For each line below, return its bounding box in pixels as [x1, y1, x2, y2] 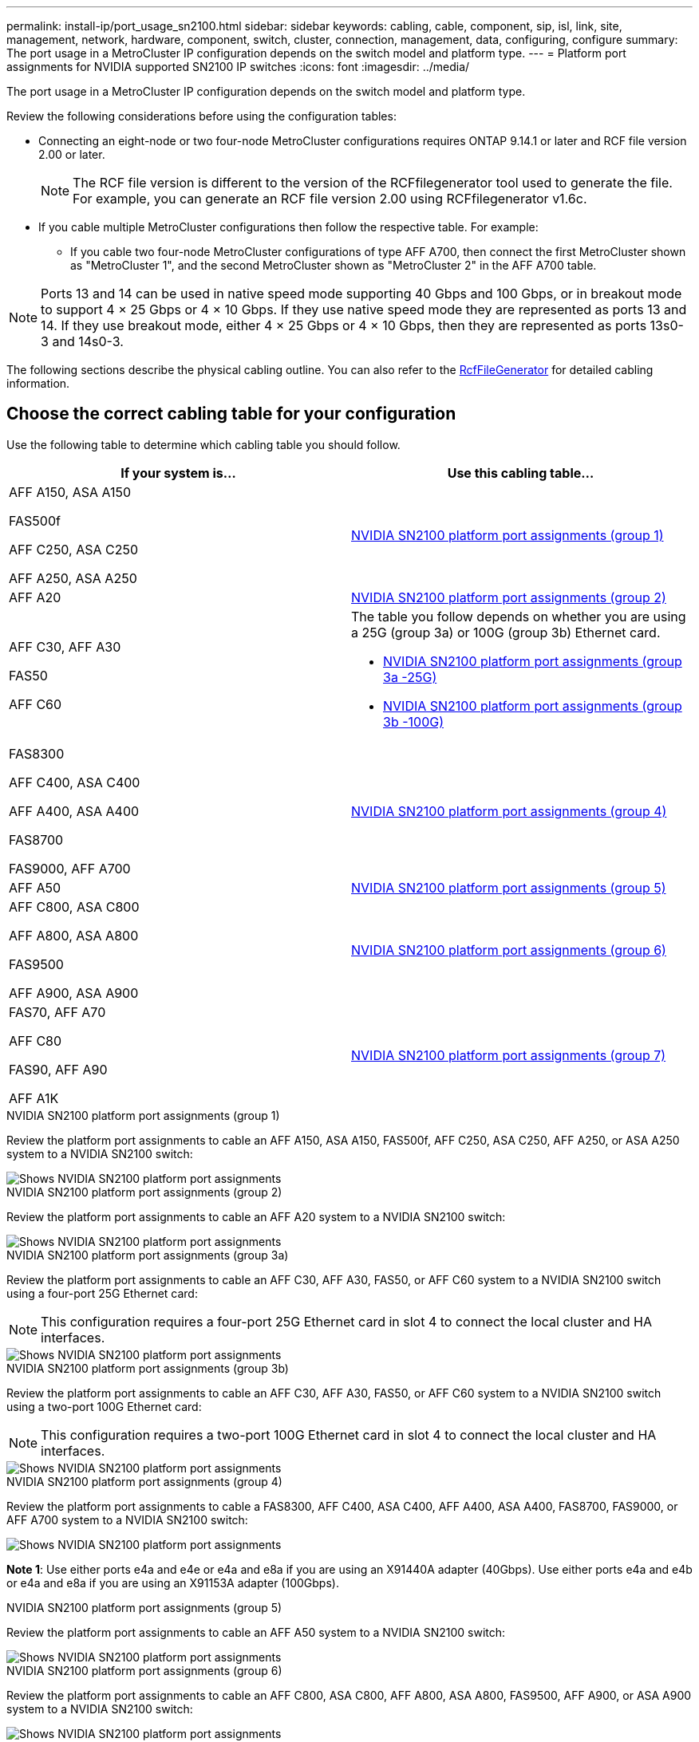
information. [6, 376, 70, 390]
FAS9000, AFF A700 [9, 860, 131, 877]
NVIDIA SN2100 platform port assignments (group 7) [351, 1046, 666, 1063]
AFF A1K [9, 1090, 59, 1106]
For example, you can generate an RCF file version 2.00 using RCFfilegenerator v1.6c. [73, 191, 587, 207]
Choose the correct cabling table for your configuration [6, 404, 456, 424]
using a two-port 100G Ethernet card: [6, 1399, 202, 1413]
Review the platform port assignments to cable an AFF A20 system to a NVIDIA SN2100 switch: [6, 1209, 506, 1224]
